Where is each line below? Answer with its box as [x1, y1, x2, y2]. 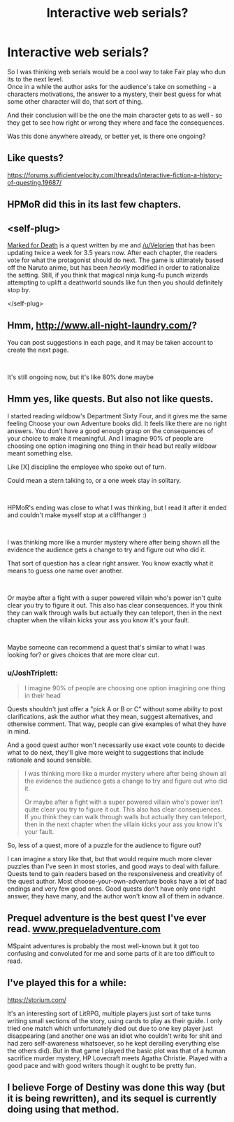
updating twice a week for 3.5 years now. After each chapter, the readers [7, 248, 218, 256]
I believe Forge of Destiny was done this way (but [7, 1081, 226, 1093]
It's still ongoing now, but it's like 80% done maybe [7, 373, 154, 381]
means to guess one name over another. [7, 566, 124, 575]
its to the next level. [7, 75, 64, 83]
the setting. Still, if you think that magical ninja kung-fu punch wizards [7, 271, 208, 279]
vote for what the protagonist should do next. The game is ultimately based [7, 256, 224, 264]
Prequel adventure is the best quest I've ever [7, 912, 207, 924]
